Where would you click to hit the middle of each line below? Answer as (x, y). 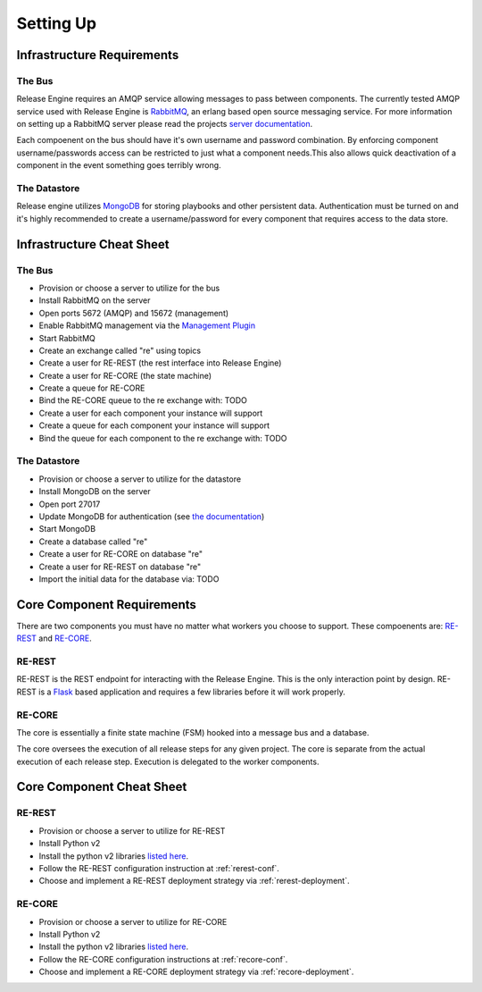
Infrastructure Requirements (98, 55)
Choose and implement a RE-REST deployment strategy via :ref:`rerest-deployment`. (194, 881)
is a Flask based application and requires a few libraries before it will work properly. (192, 692)
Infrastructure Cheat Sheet (93, 244)
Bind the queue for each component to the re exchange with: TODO (163, 438)
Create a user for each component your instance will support (151, 413)
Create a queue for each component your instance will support (154, 425)
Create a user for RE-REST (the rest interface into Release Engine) (160, 363)
